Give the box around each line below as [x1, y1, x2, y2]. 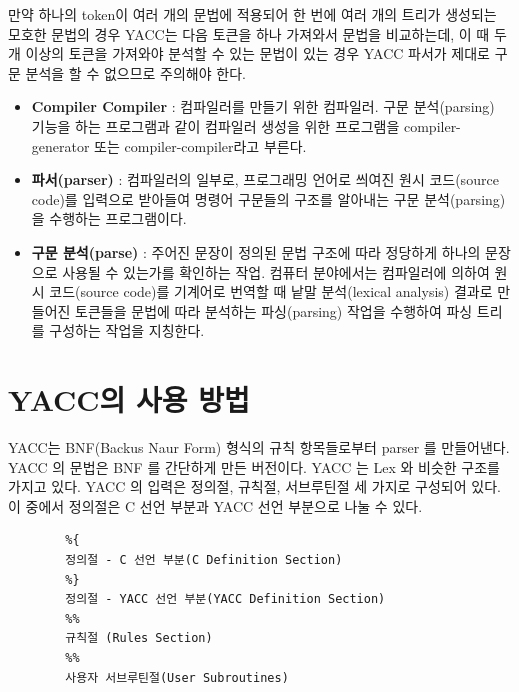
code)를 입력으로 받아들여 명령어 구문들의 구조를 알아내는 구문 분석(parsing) [31, 188, 506, 209]
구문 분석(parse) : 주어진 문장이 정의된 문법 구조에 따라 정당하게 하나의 [31, 241, 481, 262]
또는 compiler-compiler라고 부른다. [94, 135, 307, 156]
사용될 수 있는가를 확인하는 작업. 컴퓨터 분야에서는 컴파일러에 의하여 [62, 261, 490, 282]
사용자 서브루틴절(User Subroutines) [65, 670, 289, 685]
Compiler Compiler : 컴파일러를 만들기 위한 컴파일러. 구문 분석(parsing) [31, 96, 495, 117]
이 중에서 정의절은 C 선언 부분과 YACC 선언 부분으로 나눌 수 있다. [8, 495, 423, 516]
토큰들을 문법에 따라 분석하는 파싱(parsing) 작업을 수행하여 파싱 [75, 300, 473, 321]
